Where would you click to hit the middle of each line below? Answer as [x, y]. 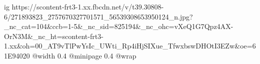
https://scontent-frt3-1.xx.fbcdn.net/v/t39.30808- [88, 6]
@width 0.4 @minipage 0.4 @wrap [84, 55]
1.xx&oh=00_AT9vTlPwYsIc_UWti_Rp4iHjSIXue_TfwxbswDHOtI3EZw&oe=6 [130, 46]
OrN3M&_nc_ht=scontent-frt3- [54, 36]
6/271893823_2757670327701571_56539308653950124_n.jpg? [98, 16]
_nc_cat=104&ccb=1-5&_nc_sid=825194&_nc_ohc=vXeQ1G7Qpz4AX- [119, 26]
